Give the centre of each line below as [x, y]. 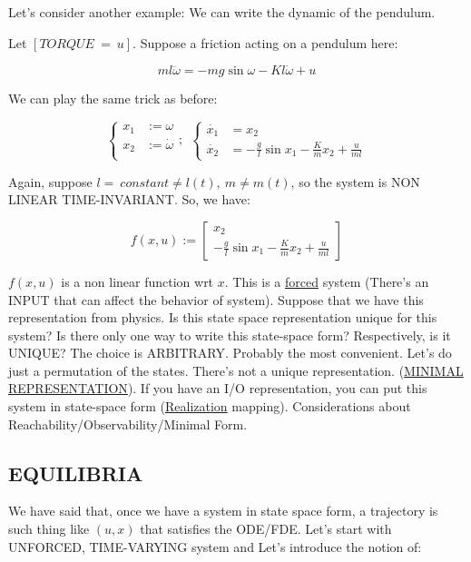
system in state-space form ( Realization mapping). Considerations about [210, 406]
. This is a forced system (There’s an [327, 281]
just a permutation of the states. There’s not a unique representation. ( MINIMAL [236, 370]
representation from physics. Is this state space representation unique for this [223, 317]
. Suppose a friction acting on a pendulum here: [265, 42]
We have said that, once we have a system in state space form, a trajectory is [223, 511]
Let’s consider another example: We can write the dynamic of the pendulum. [222, 12]
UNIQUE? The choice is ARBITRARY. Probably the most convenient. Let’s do [230, 353]
